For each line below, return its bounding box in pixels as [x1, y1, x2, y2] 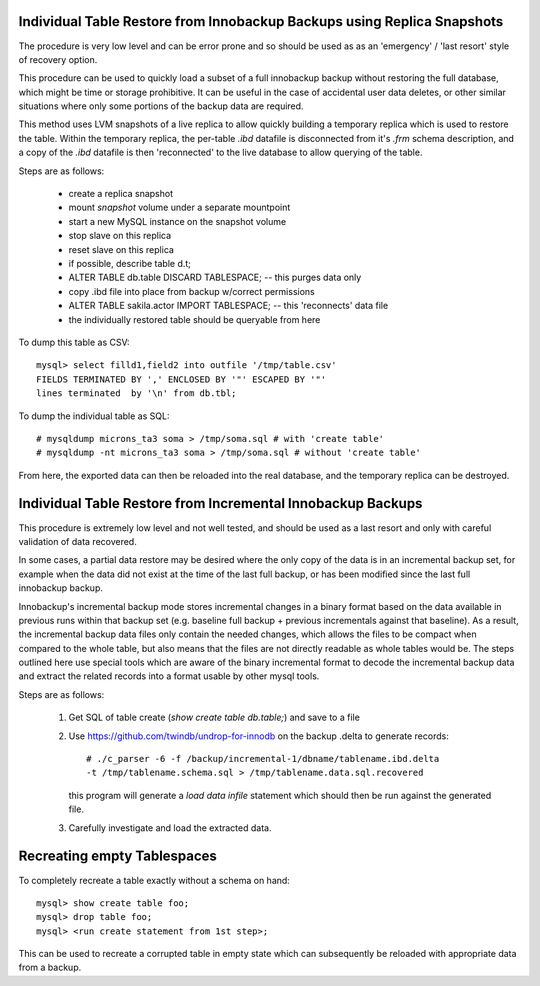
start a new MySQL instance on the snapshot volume [68, 215, 287, 227]
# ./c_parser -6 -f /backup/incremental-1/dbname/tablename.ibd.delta [86, 753, 440, 765]
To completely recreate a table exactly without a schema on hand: [18, 874, 290, 886]
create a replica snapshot [68, 188, 174, 200]
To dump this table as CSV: [18, 336, 130, 348]
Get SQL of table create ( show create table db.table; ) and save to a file [68, 711, 360, 724]
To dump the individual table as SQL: [18, 410, 170, 422]
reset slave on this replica [68, 243, 175, 255]
